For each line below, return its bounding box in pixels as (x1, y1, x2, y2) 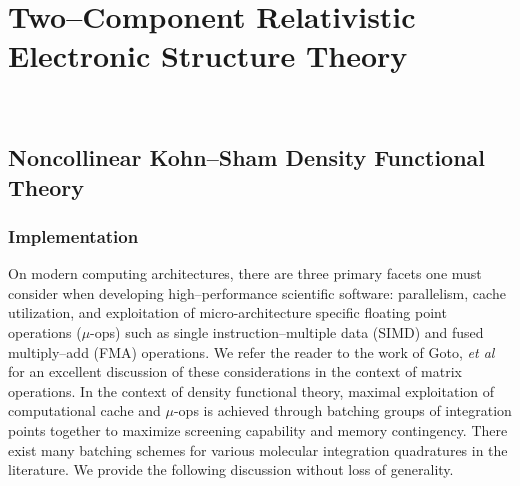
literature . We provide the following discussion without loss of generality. (8, 459, 454, 480)
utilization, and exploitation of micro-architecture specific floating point (8, 302, 447, 323)
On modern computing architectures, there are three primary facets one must (8, 263, 482, 284)
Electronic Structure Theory (8, 35, 408, 76)
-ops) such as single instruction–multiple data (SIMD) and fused (90, 322, 484, 343)
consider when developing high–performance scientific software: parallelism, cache (8, 282, 506, 303)
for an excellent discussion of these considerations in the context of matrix (8, 361, 463, 382)
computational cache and (8, 400, 161, 421)
